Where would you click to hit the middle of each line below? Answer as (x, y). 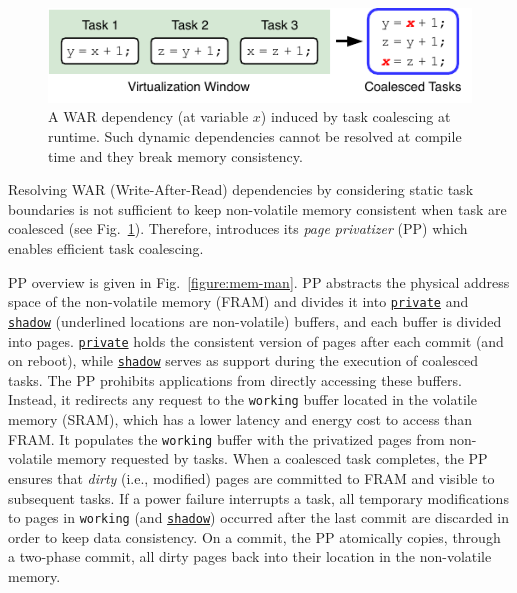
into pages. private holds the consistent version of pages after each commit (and (256, 340)
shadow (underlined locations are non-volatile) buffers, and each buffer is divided (255, 320)
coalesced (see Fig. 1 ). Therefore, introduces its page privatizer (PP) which (238, 228)
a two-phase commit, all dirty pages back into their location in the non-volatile (250, 556)
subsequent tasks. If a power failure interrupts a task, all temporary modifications (258, 497)
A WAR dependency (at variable (148, 116)
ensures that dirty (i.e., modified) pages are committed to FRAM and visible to (251, 477)
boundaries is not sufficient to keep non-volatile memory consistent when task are (257, 208)
